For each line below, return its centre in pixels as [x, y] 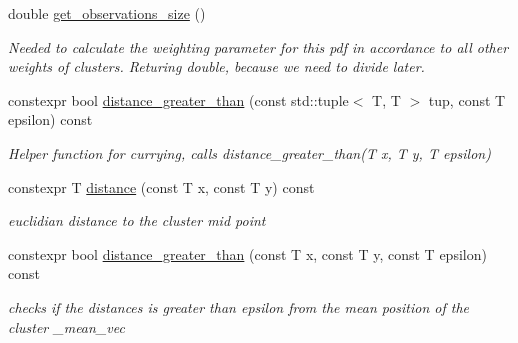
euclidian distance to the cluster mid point [137, 220]
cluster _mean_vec [66, 326]
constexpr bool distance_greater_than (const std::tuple [178, 99]
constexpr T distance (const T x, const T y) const [161, 186]
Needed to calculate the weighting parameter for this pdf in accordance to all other [258, 46]
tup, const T [467, 99]
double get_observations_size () [107, 13]
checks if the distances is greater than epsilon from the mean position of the [239, 306]
